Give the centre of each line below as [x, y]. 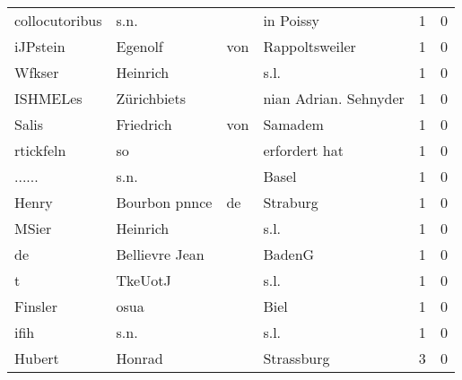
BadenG [289, 254]
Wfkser [37, 72]
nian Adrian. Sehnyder [334, 98]
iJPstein [40, 46]
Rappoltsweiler [309, 46]
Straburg [291, 202]
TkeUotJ [144, 280]
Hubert [37, 358]
